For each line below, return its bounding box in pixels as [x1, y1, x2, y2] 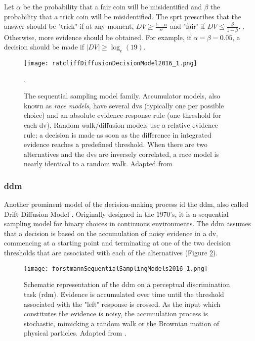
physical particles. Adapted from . [24, 328, 127, 338]
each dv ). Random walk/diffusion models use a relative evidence [24, 119, 218, 130]
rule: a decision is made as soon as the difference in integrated [24, 129, 212, 140]
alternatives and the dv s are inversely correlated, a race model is [24, 148, 219, 159]
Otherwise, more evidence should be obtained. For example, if [4, 32, 191, 42]
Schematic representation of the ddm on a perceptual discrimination [24, 279, 230, 290]
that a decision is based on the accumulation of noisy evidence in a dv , [4, 228, 218, 238]
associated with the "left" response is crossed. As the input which [24, 298, 221, 309]
